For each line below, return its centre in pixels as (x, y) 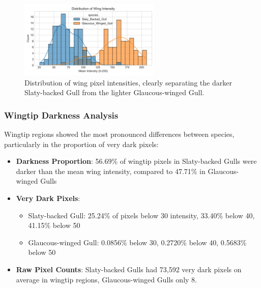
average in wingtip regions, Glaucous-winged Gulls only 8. (106, 279)
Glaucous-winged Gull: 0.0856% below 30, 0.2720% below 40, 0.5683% (137, 242)
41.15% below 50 (54, 225)
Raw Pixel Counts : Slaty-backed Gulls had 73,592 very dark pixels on (129, 269)
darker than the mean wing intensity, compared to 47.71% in (111, 171)
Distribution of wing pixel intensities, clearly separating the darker (128, 82)
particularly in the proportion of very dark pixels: (81, 144)
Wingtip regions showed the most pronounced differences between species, (119, 134)
